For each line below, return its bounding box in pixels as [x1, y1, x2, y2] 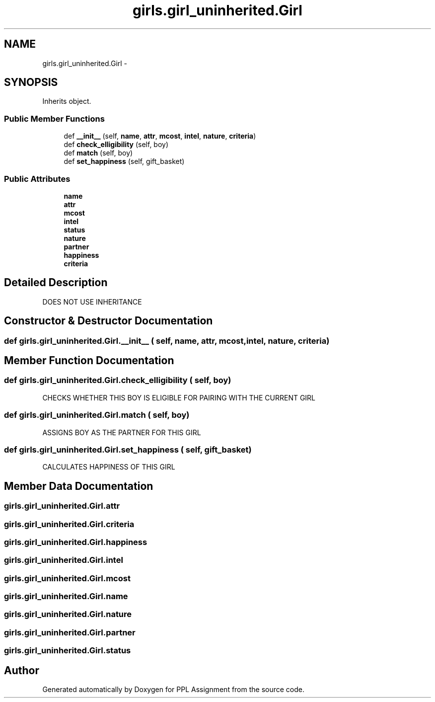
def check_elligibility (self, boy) [64, 140, 169, 149]
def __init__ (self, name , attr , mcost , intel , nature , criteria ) [64, 132, 256, 141]
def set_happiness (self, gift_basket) [64, 157, 185, 166]
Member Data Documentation [4, 479, 153, 492]
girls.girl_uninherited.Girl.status [4, 645, 131, 656]
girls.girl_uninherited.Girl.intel [4, 555, 123, 565]
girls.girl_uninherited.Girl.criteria [4, 519, 135, 529]
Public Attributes [4, 173, 71, 184]
